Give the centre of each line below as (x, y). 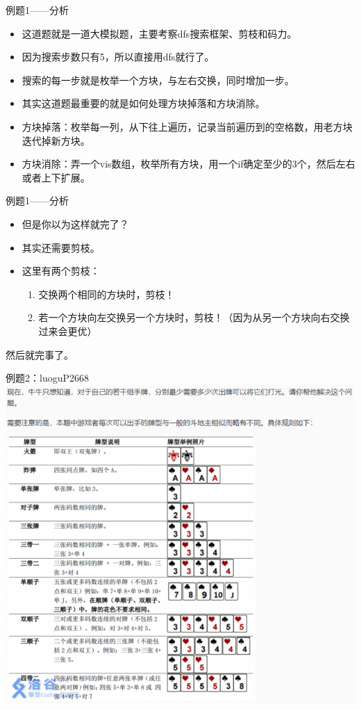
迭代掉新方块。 (56, 140)
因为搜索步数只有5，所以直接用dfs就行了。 (118, 57)
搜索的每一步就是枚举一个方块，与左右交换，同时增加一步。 (158, 80)
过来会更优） (68, 331)
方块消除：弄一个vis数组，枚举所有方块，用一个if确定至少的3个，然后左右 (188, 164)
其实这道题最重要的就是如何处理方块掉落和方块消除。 (143, 103)
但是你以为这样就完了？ (75, 223)
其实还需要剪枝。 (61, 247)
